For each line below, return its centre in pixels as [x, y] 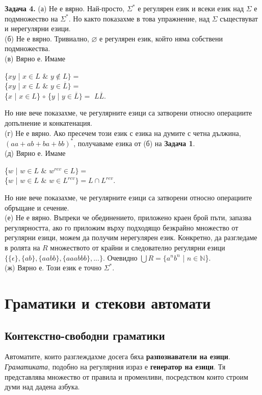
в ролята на [22, 247]
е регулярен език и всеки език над [191, 8]
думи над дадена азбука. [42, 387]
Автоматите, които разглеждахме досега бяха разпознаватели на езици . [117, 356]
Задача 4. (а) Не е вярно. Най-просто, [65, 8]
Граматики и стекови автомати [108, 302]
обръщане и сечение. [37, 207]
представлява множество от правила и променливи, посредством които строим [126, 376]
